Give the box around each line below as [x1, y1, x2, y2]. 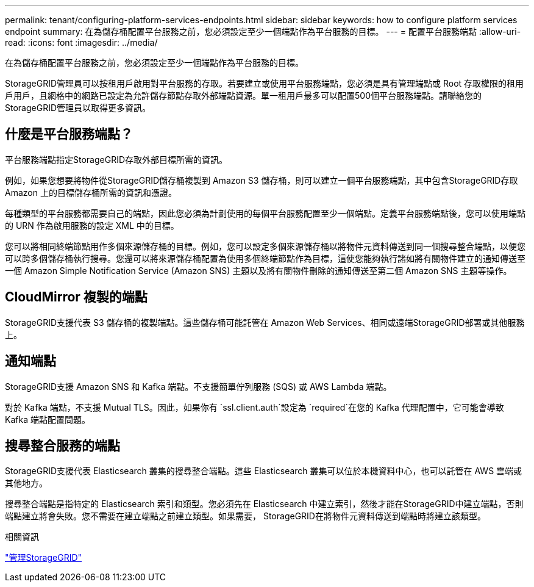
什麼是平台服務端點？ [5, 126, 133, 142]
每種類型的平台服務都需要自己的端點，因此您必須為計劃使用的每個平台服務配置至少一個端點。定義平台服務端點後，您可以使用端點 [5, 207, 525, 218]
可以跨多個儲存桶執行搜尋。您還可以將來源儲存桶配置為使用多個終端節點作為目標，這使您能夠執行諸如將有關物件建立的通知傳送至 [5, 253, 525, 264]
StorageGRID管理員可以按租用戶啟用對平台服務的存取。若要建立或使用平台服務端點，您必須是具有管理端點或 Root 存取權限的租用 [5, 78, 524, 88]
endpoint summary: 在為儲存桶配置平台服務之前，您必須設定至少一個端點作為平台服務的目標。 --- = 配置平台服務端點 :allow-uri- [5, 26, 521, 37]
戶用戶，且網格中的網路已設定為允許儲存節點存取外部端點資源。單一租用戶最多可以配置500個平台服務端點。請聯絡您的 [5, 90, 482, 101]
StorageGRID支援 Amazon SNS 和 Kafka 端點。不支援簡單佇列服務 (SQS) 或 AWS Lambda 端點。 [5, 381, 392, 392]
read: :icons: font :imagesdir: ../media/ [5, 37, 158, 48]
